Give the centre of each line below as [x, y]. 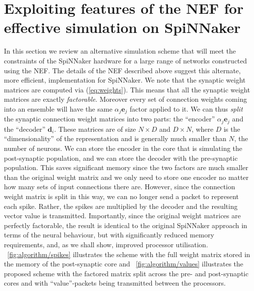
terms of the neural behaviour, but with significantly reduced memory [109, 235]
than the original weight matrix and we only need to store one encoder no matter [127, 177]
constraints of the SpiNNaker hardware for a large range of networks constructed [126, 60]
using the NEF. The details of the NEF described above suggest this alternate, [122, 70]
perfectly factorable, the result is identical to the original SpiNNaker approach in [126, 225]
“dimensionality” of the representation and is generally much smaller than [115, 138]
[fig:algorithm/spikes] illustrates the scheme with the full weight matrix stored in [129, 254]
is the [232, 129]
